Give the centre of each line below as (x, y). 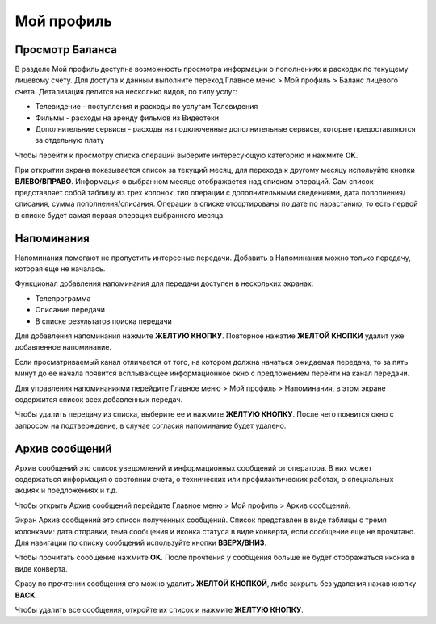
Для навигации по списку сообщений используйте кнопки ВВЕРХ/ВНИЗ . (140, 542)
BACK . (26, 595)
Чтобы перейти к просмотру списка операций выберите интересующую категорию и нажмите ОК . (187, 155)
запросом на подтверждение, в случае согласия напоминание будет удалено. (151, 425)
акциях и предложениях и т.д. (67, 490)
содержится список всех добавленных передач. (99, 399)
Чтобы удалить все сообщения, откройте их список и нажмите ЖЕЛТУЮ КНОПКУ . (159, 609)
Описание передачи (70, 310)
